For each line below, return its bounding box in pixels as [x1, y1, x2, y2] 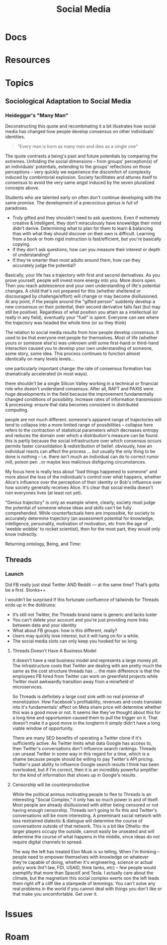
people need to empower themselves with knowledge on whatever [12, 854, 149, 860]
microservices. [12, 684, 43, 690]
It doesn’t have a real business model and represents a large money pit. [12, 657, 159, 663]
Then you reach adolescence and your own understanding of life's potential [5, 283, 161, 289]
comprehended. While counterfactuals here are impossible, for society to [5, 510, 155, 516]
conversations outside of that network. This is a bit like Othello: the [12, 823, 149, 829]
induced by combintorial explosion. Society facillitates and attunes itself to [5, 174, 158, 180]
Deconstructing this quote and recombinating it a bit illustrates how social [5, 123, 156, 129]
